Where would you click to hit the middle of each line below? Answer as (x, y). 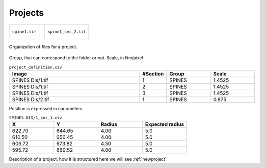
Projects (26, 13)
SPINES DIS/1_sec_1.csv (36, 118)
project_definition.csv (36, 67)
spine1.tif (24, 32)
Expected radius (164, 124)
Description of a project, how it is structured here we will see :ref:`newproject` (88, 159)
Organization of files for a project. (43, 47)
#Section (153, 73)
